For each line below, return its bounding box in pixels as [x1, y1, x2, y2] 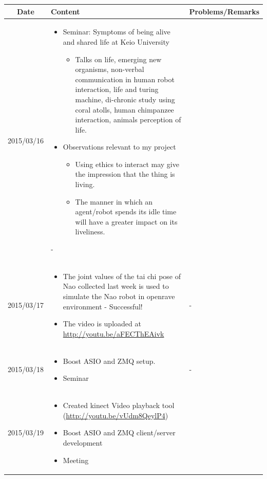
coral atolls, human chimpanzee [75, 104, 174, 115]
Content [51, 6, 80, 16]
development [63, 437, 103, 448]
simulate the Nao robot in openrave [63, 291, 175, 302]
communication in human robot [75, 73, 175, 84]
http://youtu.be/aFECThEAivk [63, 328, 164, 339]
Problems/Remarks [189, 6, 259, 16]
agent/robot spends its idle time [75, 206, 177, 217]
